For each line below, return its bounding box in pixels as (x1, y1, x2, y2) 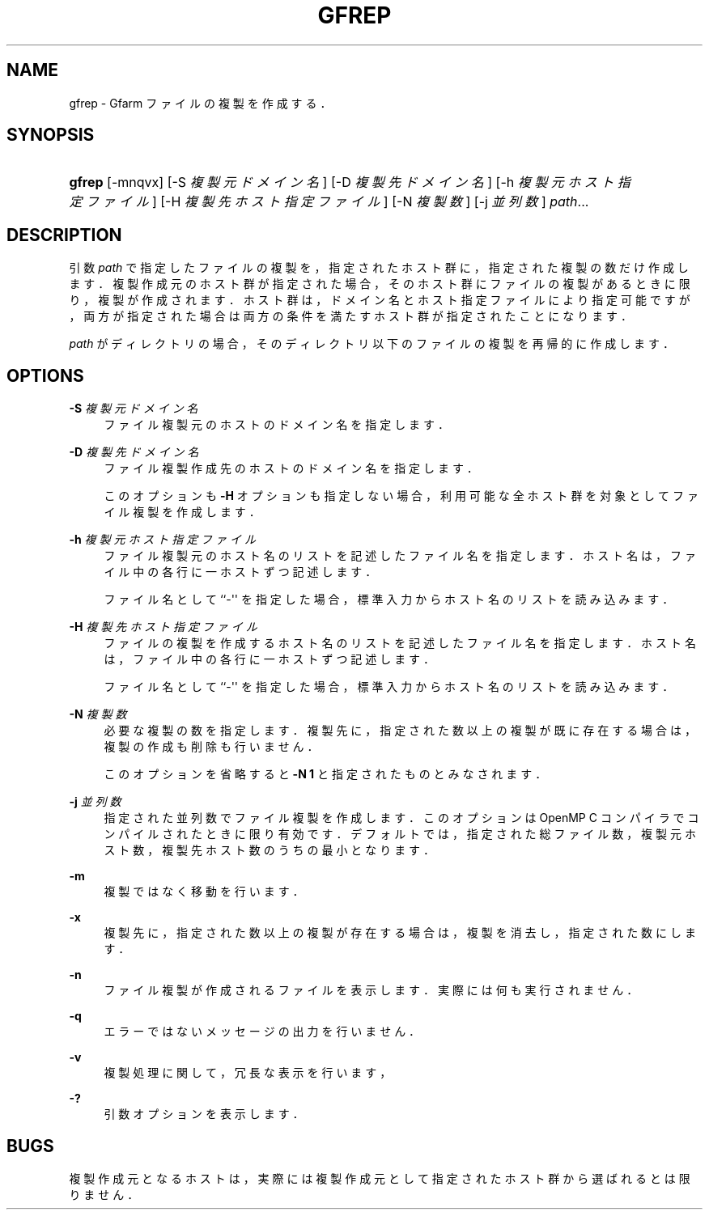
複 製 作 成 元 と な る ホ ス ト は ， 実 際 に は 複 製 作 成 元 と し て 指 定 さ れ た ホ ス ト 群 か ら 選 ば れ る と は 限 (69, 1171, 690, 1185)
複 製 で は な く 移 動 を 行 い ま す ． (104, 884, 304, 899)
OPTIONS (6, 365, 84, 386)
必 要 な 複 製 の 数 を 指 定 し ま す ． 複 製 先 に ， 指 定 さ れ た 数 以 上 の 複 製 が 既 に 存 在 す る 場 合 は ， (104, 723, 696, 738)
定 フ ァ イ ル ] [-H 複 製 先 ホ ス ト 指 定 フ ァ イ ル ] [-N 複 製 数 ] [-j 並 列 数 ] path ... (69, 193, 589, 210)
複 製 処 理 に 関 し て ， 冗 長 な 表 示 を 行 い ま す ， (104, 1066, 392, 1080)
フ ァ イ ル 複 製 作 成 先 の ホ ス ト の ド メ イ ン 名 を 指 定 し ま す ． (104, 461, 478, 476)
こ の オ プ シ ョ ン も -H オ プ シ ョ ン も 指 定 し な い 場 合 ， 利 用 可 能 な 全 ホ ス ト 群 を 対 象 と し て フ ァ (104, 489, 698, 503)
